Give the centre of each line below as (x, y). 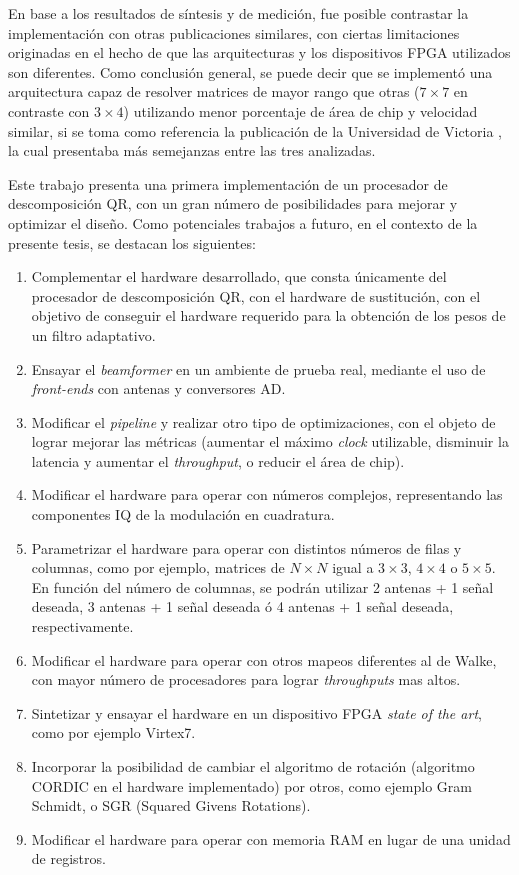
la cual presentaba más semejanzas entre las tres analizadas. (192, 150)
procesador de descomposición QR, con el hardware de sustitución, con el (256, 295)
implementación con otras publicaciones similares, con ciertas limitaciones (234, 32)
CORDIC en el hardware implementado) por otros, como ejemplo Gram (251, 785)
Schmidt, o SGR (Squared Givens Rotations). (171, 805)
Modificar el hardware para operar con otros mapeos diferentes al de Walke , (264, 659)
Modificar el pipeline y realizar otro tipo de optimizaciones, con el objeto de (263, 421)
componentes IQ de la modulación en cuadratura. (183, 514)
